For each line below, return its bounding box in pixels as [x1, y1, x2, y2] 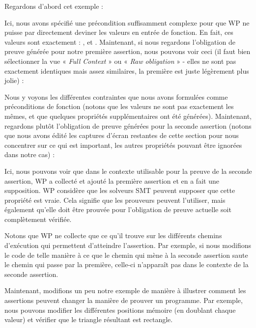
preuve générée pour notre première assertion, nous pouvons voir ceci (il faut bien [4, 46, 251, 56]
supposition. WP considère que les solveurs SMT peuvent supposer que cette [4, 185, 235, 195]
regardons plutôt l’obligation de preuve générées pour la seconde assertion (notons [4, 120, 252, 131]
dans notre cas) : [4, 149, 55, 160]
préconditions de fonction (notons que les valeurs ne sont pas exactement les [4, 101, 234, 111]
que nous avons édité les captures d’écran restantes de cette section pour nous [4, 130, 239, 140]
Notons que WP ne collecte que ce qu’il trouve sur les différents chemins [4, 230, 222, 241]
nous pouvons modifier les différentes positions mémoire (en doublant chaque [4, 304, 236, 315]
